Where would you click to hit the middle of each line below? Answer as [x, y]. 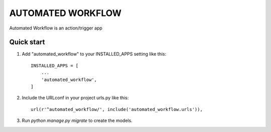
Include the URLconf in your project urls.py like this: [75, 98]
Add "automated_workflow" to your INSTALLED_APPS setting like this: [94, 54]
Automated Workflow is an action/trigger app [56, 28]
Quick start [27, 42]
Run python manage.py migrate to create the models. [77, 120]
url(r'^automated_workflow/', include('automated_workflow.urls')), [117, 109]
